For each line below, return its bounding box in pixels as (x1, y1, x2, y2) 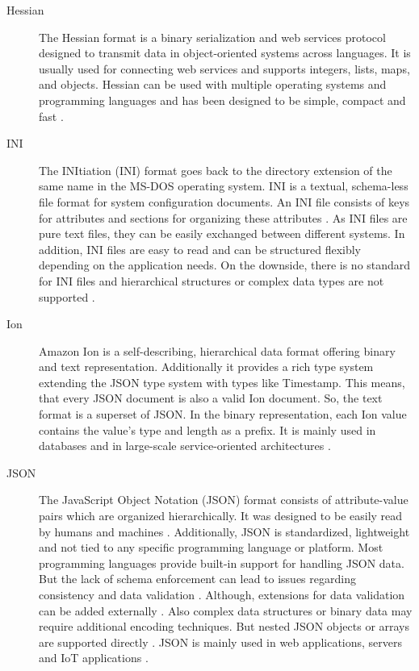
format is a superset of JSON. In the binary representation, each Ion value (39, 406, 407, 423)
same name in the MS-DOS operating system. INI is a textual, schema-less (39, 177, 409, 194)
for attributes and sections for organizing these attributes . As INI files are (39, 209, 408, 226)
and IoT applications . (39, 649, 149, 666)
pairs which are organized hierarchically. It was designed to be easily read (39, 507, 403, 524)
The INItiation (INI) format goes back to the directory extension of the (39, 161, 392, 178)
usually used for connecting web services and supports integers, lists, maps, (39, 60, 410, 77)
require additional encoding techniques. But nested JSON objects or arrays (39, 618, 410, 635)
